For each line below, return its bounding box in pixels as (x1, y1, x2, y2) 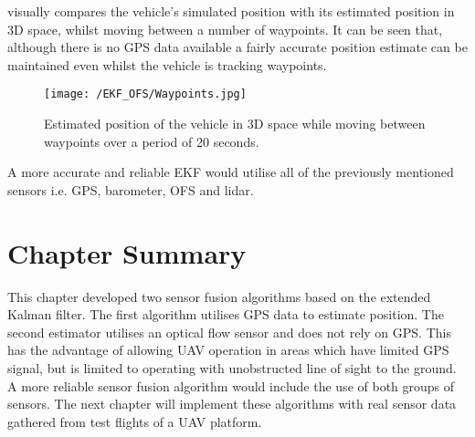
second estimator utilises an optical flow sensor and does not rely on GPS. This (7, 322, 451, 341)
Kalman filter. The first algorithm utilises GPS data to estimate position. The (7, 305, 444, 324)
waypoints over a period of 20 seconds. (44, 131, 259, 151)
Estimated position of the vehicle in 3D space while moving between (44, 114, 426, 133)
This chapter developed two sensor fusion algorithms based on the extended (7, 286, 431, 306)
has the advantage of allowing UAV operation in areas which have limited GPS (7, 340, 449, 359)
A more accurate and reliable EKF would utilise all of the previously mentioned (7, 162, 454, 182)
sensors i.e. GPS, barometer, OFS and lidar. (7, 180, 254, 199)
